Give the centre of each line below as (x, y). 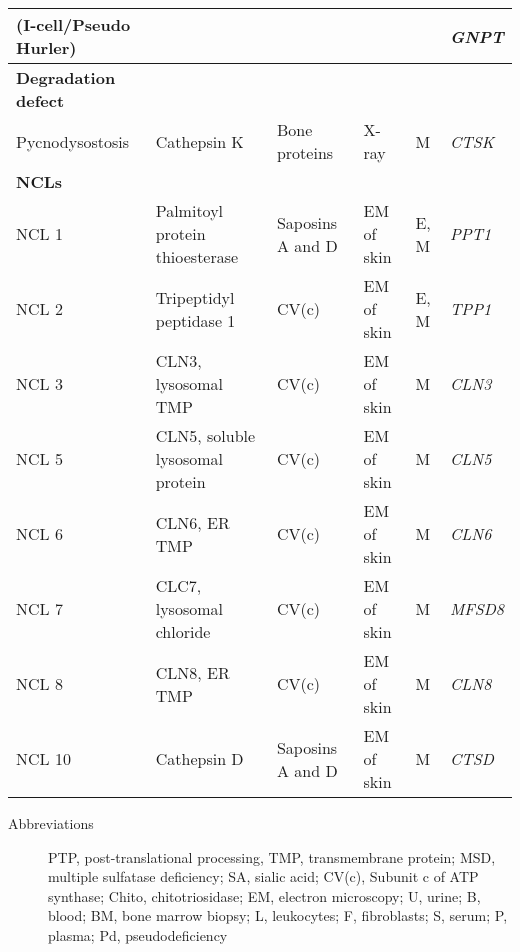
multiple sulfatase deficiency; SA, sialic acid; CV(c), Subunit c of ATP (263, 876)
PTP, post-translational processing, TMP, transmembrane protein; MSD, (272, 856)
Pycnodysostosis (73, 141)
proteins (305, 152)
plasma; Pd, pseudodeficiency (138, 934)
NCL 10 (43, 758)
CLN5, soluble (205, 435)
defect (40, 100)
